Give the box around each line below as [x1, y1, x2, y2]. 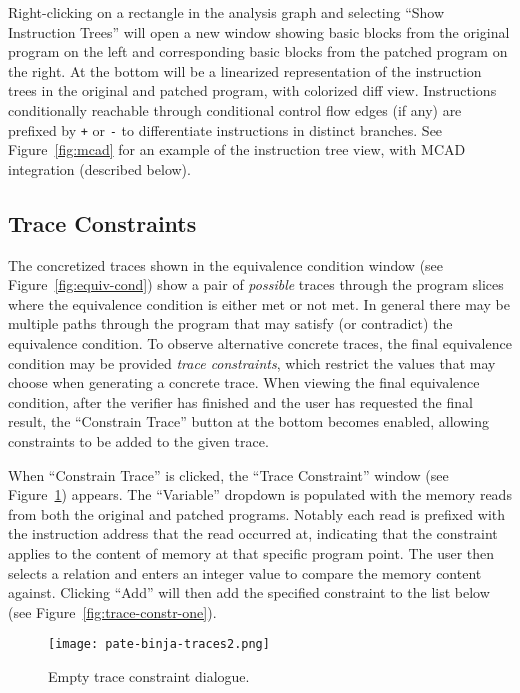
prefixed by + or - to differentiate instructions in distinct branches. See [8, 119, 443, 140]
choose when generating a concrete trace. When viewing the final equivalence [8, 372, 480, 393]
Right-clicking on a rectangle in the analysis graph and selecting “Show [8, 2, 445, 22]
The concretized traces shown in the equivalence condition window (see [8, 254, 444, 275]
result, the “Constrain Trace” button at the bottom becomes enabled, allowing [8, 411, 490, 432]
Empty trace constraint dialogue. [48, 665, 250, 686]
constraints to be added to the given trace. [8, 430, 269, 451]
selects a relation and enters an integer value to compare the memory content [8, 562, 482, 583]
